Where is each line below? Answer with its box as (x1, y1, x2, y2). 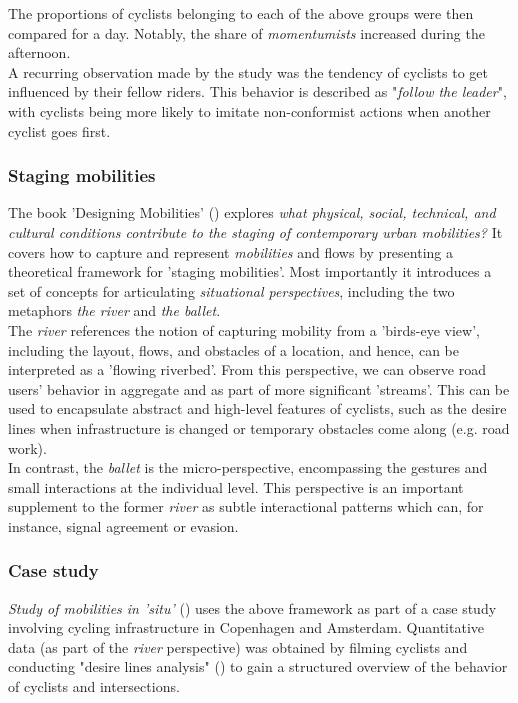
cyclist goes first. (8, 120, 111, 141)
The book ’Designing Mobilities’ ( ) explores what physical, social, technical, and (8, 202, 496, 223)
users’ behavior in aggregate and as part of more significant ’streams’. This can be (8, 378, 510, 399)
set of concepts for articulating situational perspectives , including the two (8, 280, 455, 301)
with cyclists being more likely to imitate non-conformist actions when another (8, 100, 491, 121)
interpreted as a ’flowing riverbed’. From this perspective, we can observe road (8, 359, 486, 380)
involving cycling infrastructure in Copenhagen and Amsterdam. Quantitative (8, 617, 484, 638)
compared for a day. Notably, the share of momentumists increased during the (8, 22, 485, 43)
